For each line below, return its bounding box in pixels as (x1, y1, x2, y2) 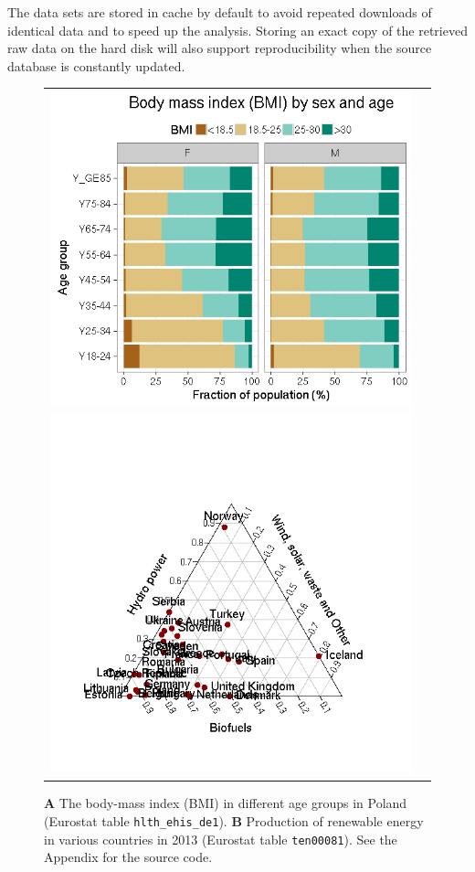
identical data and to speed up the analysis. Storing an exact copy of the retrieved (7, 20, 468, 39)
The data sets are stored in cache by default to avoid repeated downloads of (7, 3, 432, 21)
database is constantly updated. (7, 56, 185, 75)
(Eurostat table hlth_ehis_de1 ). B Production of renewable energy (44, 811, 424, 830)
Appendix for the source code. (44, 847, 213, 867)
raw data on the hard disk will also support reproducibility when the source (7, 38, 432, 58)
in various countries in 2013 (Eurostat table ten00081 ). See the (44, 829, 397, 848)
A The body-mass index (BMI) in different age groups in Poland (44, 793, 407, 813)
